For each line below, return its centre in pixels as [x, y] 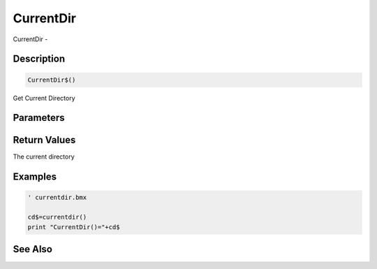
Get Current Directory [44, 98]
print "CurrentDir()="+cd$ [74, 227]
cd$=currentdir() [57, 217]
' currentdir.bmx [57, 198]
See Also [32, 249]
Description [39, 59]
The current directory [44, 157]
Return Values [44, 140]
